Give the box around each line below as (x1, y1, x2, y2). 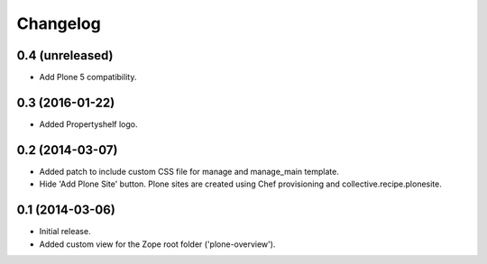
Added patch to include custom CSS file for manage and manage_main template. (39, 166, 340, 177)
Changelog (16, 14, 101, 33)
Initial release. (39, 226, 91, 237)
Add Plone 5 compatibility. (39, 72, 137, 83)
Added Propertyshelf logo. (39, 118, 138, 130)
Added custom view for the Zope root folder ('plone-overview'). (39, 239, 276, 250)
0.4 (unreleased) (16, 48, 114, 63)
